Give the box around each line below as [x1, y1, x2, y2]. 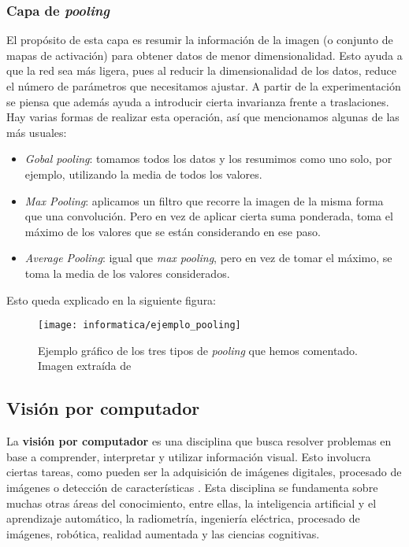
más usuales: [6, 124, 67, 140]
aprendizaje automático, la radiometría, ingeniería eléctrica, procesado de [6, 510, 360, 527]
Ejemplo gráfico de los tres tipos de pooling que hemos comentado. [38, 342, 359, 358]
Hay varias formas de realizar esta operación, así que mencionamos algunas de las [6, 109, 400, 125]
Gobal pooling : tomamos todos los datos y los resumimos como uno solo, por [24, 150, 392, 167]
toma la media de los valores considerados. [24, 264, 230, 281]
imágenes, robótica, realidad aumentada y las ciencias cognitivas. [6, 525, 320, 541]
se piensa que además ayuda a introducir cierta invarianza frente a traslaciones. [6, 93, 389, 109]
